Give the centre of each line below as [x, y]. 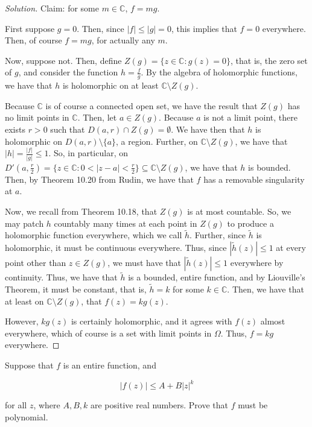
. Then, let [97, 117]
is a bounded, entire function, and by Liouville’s [217, 277]
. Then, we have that [266, 289]
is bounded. [269, 167]
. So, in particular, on [88, 153]
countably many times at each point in [126, 223]
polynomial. [27, 416]
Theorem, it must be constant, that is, [76, 289]
